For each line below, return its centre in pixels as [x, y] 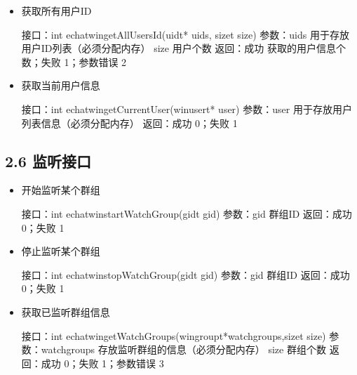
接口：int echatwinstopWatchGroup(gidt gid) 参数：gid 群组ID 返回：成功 [186, 274]
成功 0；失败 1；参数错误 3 [102, 363]
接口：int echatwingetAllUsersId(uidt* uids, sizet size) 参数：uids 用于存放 [185, 34]
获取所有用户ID [56, 11]
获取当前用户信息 [61, 85]
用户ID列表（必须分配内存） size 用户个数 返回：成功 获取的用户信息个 [184, 48]
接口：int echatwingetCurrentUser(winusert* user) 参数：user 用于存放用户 [187, 108]
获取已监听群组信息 [66, 311]
